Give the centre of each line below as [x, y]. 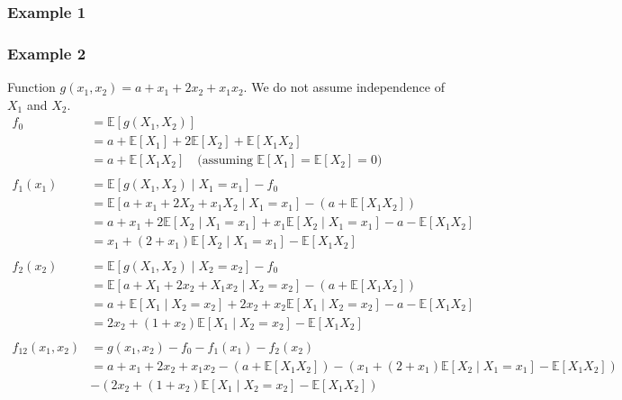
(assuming [225, 161]
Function [32, 87]
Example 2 [47, 53]
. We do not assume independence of [344, 87]
